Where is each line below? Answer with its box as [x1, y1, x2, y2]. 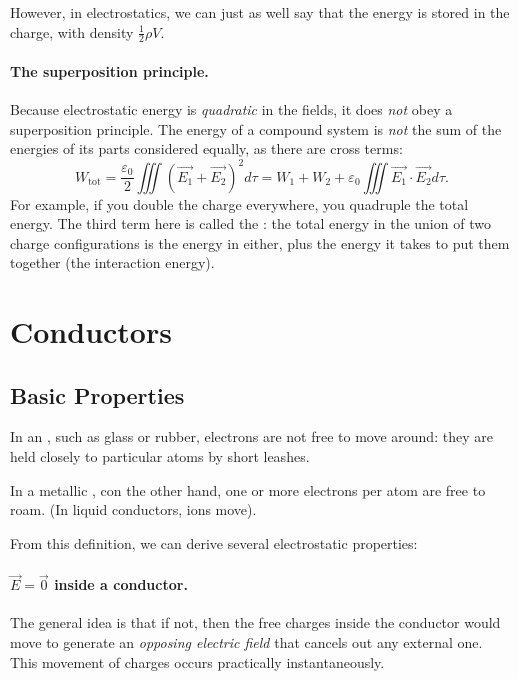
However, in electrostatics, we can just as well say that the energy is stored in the [10, 2, 510, 22]
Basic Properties [10, 379, 185, 410]
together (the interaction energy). [10, 252, 215, 273]
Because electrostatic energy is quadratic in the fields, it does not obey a [10, 99, 453, 120]
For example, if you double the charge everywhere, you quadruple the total [10, 193, 469, 214]
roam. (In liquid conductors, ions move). [10, 499, 257, 520]
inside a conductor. [54, 574, 188, 595]
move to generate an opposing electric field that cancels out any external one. [10, 632, 483, 653]
